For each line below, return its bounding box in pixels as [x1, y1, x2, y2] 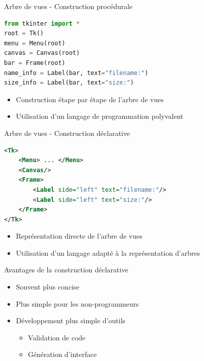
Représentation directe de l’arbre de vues [16, 231, 143, 241]
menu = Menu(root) [4, 39, 65, 47]
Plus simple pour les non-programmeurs [16, 298, 139, 309]
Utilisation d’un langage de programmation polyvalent [16, 111, 183, 121]
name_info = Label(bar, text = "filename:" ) [4, 69, 149, 77]
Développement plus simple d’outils [16, 315, 125, 326]
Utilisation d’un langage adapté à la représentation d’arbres [16, 247, 200, 258]
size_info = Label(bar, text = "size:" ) [4, 79, 134, 87]
